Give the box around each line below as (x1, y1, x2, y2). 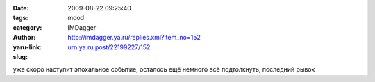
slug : (12, 52, 28, 60)
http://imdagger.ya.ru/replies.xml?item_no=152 (67, 33, 201, 42)
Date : (12, 4, 29, 12)
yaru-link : (12, 42, 42, 51)
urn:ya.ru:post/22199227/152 (67, 42, 151, 51)
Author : (12, 33, 36, 42)
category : (12, 23, 42, 31)
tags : (12, 14, 28, 22)
